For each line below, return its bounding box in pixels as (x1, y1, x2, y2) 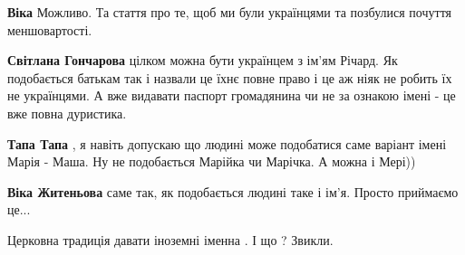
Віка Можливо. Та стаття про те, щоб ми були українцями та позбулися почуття (7, 3, 452, 21)
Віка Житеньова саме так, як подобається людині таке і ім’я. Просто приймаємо (7, 182, 459, 201)
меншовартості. (7, 20, 92, 39)
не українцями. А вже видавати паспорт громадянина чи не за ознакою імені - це (7, 86, 456, 105)
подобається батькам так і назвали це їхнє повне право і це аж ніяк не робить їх (7, 68, 452, 87)
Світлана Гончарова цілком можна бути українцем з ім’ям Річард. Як (7, 51, 398, 70)
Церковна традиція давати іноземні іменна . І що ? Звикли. (7, 230, 334, 249)
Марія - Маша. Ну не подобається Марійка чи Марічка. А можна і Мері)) (7, 152, 416, 171)
